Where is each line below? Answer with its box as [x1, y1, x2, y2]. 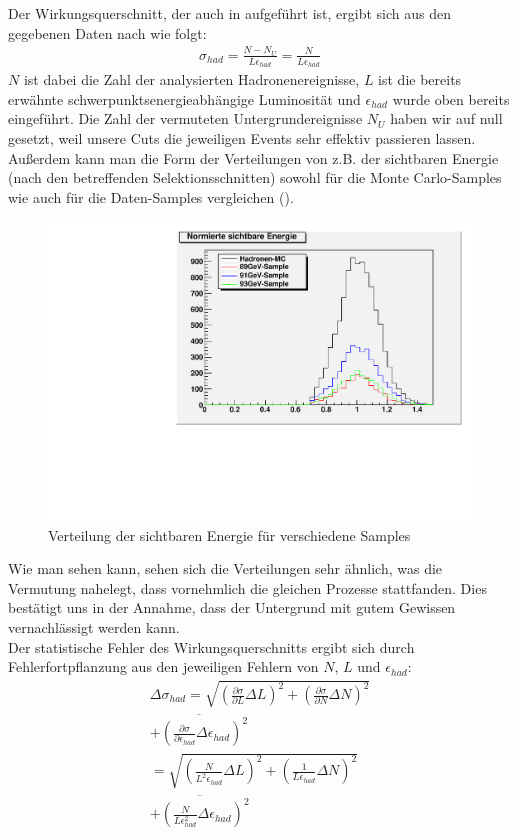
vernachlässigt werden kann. [8, 616, 180, 637]
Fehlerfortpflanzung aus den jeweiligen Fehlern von [8, 656, 319, 677]
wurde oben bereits [392, 88, 510, 109]
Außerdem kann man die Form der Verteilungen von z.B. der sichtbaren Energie [8, 147, 499, 168]
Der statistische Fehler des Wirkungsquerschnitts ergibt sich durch [8, 636, 415, 657]
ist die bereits [378, 69, 462, 90]
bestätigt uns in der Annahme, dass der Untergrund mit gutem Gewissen [8, 597, 456, 618]
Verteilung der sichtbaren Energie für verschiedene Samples [48, 524, 411, 545]
